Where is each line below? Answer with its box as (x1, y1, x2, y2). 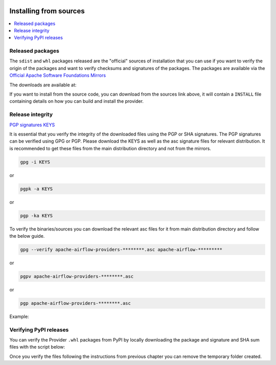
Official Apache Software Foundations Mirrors (9, 72, 106, 79)
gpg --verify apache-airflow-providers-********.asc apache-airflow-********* (20, 246, 222, 253)
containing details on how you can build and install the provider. (9, 98, 144, 104)
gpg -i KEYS (20, 159, 51, 165)
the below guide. (9, 233, 45, 239)
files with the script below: (9, 344, 65, 350)
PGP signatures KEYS (9, 122, 55, 128)
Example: (9, 313, 29, 320)
